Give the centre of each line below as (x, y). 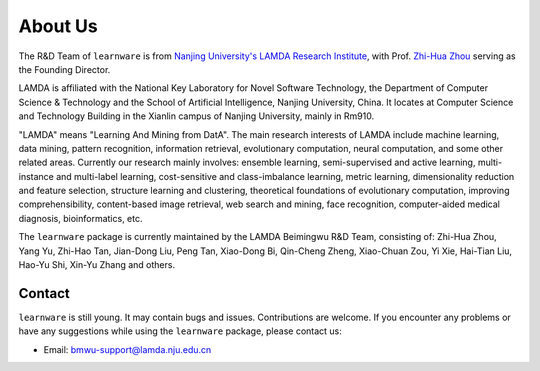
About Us (58, 26)
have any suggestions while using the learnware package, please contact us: (180, 331)
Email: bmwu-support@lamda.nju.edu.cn (127, 349)
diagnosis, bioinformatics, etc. (80, 218)
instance (36, 176)
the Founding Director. (64, 69)
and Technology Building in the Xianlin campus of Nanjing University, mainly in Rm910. (196, 116)
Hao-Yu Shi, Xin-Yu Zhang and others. (96, 265)
